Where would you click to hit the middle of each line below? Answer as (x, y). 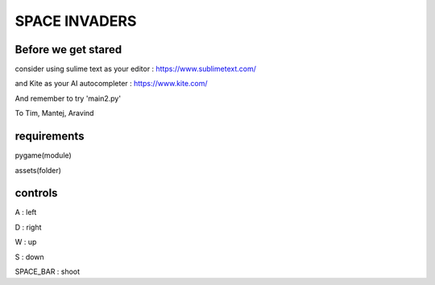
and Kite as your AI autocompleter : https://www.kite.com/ (112, 84)
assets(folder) (38, 170)
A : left (26, 213)
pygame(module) (43, 155)
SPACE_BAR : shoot (48, 271)
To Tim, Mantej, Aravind (54, 114)
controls (36, 193)
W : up (26, 242)
